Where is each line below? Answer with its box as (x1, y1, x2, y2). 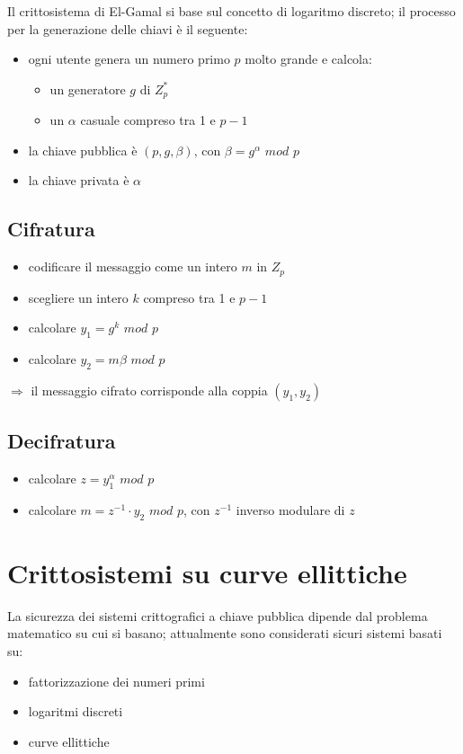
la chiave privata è (28, 171, 129, 190)
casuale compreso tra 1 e (80, 111, 216, 129)
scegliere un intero (28, 288, 129, 306)
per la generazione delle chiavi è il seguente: (7, 19, 248, 38)
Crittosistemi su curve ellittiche (7, 554, 407, 590)
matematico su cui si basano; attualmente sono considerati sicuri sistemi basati (7, 624, 442, 643)
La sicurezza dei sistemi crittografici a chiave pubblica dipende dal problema (7, 606, 428, 625)
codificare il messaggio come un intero (28, 257, 237, 276)
